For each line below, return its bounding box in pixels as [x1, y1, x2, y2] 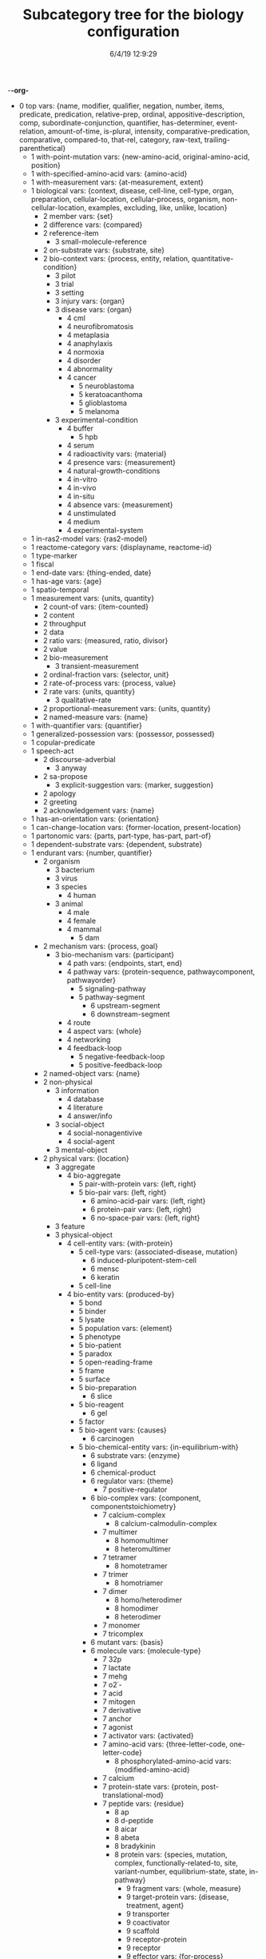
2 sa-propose [42, 771, 89, 781]
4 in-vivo [66, 483, 97, 492]
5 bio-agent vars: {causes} [78, 1425, 167, 1435]
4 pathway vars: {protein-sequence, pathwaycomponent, [66, 967, 256, 976]
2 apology [42, 789, 77, 798]
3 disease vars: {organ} [54, 304, 133, 314]
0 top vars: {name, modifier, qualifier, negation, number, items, [18, 101, 225, 110]
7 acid [102, 1688, 123, 1698]
